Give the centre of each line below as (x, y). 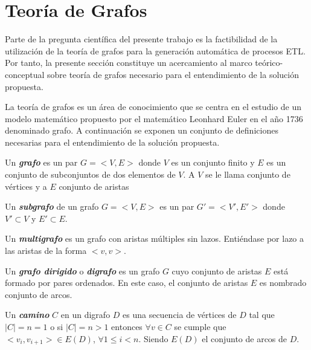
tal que (262, 315)
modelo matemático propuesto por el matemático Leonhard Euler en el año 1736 (154, 118)
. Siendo (153, 338)
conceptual (25, 74)
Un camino (27, 315)
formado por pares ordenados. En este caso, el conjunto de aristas (127, 283)
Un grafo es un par (41, 162)
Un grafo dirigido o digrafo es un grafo (82, 271)
